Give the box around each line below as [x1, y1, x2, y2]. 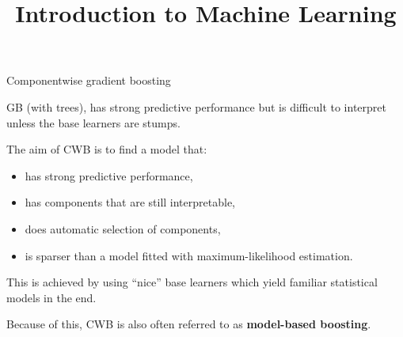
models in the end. [6, 289, 97, 305]
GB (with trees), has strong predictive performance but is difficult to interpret [6, 98, 386, 115]
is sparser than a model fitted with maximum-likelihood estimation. [25, 247, 353, 263]
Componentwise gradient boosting [6, 72, 171, 89]
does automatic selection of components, [25, 220, 221, 237]
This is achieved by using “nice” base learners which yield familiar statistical [6, 274, 378, 290]
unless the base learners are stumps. [6, 114, 181, 131]
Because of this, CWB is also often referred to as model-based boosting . [6, 316, 371, 332]
